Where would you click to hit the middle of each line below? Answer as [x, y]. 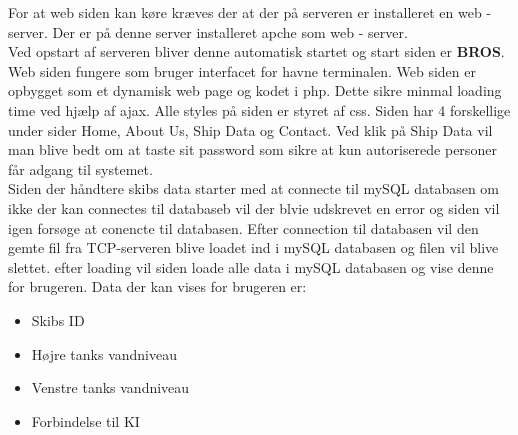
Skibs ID [58, 319]
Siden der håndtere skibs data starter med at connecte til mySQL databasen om [254, 188]
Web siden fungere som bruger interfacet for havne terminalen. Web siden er [242, 70]
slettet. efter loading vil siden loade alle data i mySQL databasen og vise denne [251, 266]
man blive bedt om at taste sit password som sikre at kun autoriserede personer [252, 149]
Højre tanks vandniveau [104, 353]
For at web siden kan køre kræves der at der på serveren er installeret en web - [250, 12]
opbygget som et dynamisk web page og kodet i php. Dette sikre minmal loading [255, 90]
